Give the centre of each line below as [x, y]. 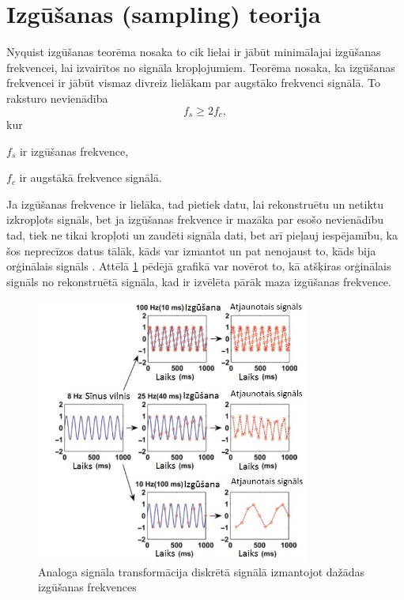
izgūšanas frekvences [87, 587]
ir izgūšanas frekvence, [74, 151]
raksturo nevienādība [57, 98]
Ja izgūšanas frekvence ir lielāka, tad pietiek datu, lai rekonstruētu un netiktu [195, 204]
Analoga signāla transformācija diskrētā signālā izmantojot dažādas [202, 571]
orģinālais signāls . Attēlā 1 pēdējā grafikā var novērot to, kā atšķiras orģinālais [199, 266]
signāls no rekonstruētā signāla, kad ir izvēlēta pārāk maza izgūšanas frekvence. [199, 281]
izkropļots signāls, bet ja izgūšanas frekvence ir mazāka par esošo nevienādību [195, 219]
